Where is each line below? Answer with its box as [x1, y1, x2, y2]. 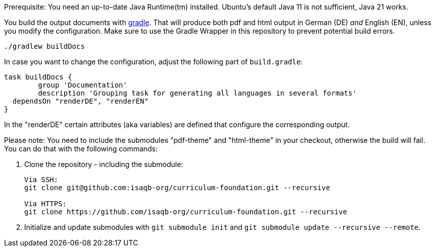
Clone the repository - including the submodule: [24, 160, 183, 169]
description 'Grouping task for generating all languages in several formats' [38, 89, 357, 97]
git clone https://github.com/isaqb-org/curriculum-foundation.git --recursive [24, 208, 347, 216]
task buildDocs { [4, 73, 72, 81]
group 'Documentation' [38, 81, 128, 89]
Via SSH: [24, 176, 58, 184]
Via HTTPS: [24, 200, 67, 208]
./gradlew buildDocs [4, 42, 85, 50]
